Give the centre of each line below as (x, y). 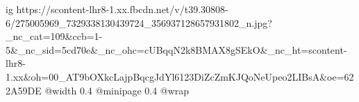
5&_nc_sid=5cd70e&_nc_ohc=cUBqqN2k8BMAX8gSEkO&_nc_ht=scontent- (176, 49)
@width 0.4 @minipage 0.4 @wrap (117, 90)
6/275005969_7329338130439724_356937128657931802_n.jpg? (139, 22)
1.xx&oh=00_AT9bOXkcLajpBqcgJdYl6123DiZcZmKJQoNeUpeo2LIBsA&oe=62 (180, 76)
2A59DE (24, 90)
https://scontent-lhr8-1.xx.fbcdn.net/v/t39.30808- (122, 9)
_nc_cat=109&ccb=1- (54, 36)
